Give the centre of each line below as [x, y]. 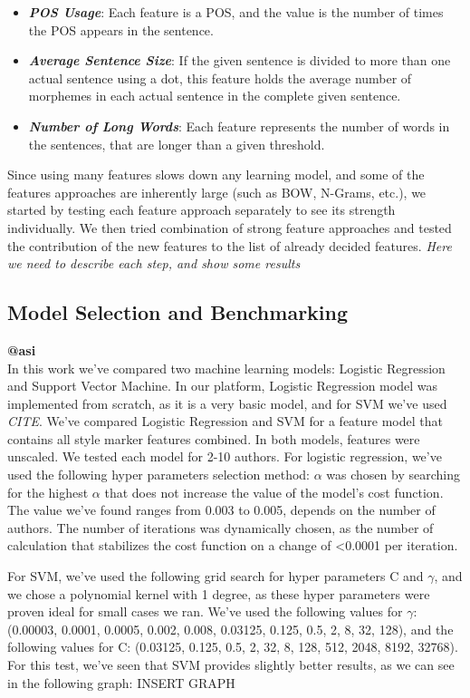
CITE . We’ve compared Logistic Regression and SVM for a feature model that [225, 421]
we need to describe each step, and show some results [154, 263]
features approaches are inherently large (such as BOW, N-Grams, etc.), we [217, 192]
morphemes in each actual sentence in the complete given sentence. [215, 96]
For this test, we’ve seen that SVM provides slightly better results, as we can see [231, 665]
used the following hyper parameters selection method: [159, 475]
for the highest [48, 492]
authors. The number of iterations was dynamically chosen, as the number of [221, 527]
